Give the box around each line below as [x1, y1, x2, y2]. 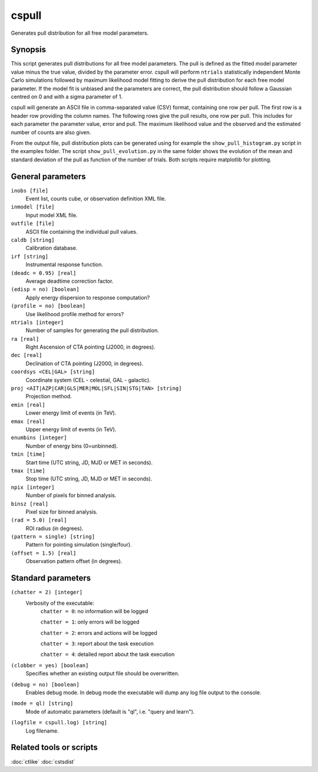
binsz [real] [11, 501, 49, 507]
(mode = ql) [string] [11, 700, 74, 707]
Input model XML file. [25, 211, 78, 218]
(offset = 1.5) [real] [11, 549, 77, 556]
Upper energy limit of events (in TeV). [25, 426, 117, 433]
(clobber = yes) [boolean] [11, 662, 89, 668]
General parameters [11, 171, 87, 181]
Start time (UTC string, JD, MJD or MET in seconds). [25, 459, 153, 466]
